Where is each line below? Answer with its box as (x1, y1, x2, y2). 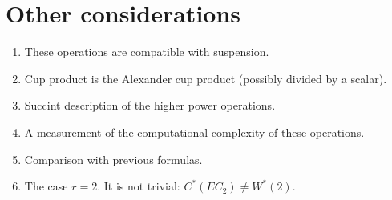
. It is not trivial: (97, 178, 180, 194)
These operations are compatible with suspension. (24, 43, 269, 60)
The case (24, 178, 68, 194)
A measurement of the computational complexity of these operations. (24, 123, 365, 140)
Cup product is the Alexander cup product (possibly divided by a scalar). (24, 70, 387, 86)
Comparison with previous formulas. (24, 150, 203, 167)
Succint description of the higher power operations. (24, 97, 276, 114)
